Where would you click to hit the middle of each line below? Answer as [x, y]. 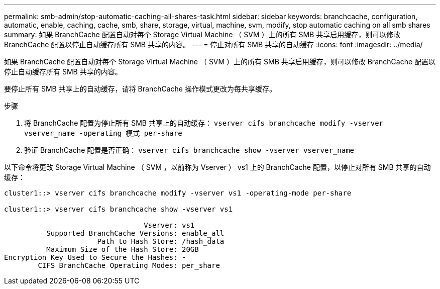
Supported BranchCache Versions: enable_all [135, 233]
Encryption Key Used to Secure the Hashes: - [95, 257]
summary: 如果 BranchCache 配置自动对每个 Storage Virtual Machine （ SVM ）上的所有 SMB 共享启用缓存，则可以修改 [202, 34]
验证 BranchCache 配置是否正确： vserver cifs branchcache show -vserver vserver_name [189, 150]
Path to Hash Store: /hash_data [161, 241]
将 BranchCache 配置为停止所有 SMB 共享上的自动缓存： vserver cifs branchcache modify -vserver [204, 123]
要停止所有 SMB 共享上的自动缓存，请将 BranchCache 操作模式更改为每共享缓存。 [140, 89]
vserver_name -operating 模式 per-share [103, 133]
